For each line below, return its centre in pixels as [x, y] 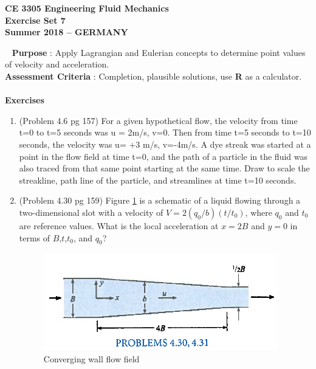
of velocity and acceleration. [57, 64]
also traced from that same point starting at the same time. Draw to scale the [164, 168]
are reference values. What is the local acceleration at [119, 225]
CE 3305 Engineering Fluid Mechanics [87, 8]
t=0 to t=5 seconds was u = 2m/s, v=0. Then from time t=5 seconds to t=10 [165, 132]
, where [259, 212]
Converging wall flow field [91, 358]
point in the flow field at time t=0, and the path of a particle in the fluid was [163, 156]
